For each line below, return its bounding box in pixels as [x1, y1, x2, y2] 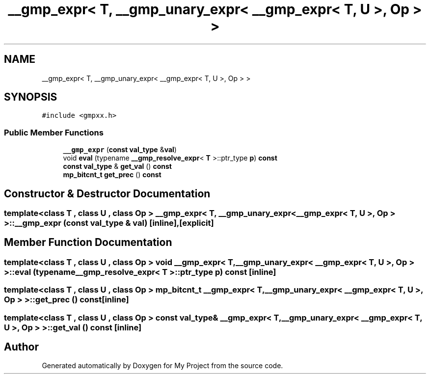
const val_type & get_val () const [63, 162, 172, 171]
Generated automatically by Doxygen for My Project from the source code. [42, 361, 283, 370]
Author [4, 341, 39, 353]
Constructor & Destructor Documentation [4, 187, 211, 200]
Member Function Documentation [4, 236, 172, 249]
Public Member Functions [4, 127, 104, 137]
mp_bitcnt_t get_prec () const [63, 170, 161, 179]
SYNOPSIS [4, 91, 57, 104]
